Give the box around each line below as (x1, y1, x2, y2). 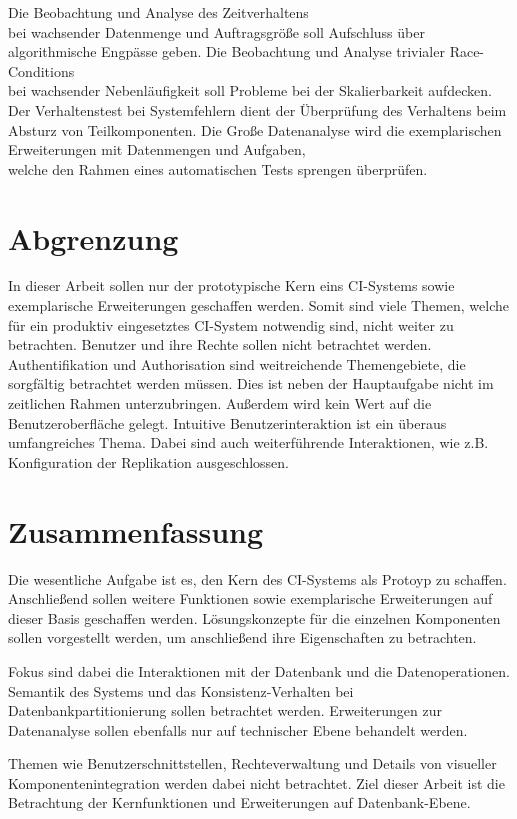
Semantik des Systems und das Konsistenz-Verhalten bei (8, 680, 354, 701)
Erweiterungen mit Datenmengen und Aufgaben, (8, 139, 306, 160)
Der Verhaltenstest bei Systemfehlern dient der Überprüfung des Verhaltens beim (8, 99, 507, 120)
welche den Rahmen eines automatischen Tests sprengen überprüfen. (8, 158, 428, 179)
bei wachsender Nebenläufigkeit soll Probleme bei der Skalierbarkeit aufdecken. (8, 80, 492, 101)
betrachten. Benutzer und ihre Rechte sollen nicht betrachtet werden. (8, 334, 432, 355)
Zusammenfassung (8, 510, 264, 551)
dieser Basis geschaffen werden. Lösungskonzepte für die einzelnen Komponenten (8, 607, 501, 628)
